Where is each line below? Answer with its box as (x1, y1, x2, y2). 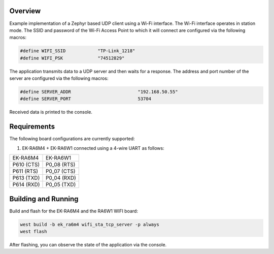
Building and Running (9, 195, 79, 203)
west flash (20, 229, 47, 234)
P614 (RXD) (12, 181, 40, 188)
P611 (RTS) (12, 168, 38, 175)
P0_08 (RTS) (46, 161, 76, 168)
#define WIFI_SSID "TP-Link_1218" (20, 48, 135, 54)
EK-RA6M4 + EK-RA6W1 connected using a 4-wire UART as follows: (22, 145, 164, 151)
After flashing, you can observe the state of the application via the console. (9, 241, 167, 247)
